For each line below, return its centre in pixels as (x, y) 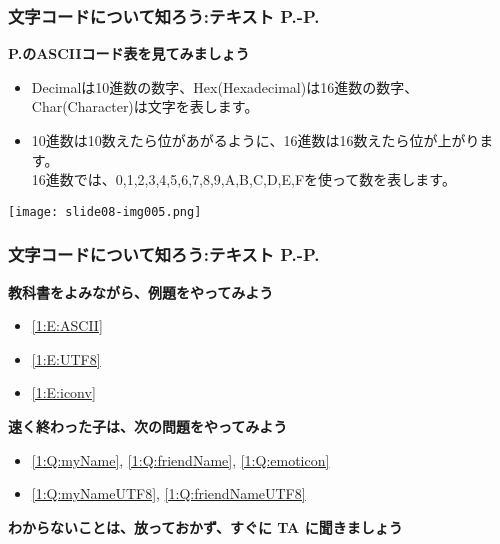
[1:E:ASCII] (67, 325)
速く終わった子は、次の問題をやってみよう (148, 426)
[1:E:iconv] (63, 392)
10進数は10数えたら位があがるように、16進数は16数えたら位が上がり (255, 140)
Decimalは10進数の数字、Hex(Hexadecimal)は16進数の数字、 (225, 86)
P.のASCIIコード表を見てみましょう (129, 53)
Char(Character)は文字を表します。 (145, 106)
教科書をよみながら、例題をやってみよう (141, 291)
